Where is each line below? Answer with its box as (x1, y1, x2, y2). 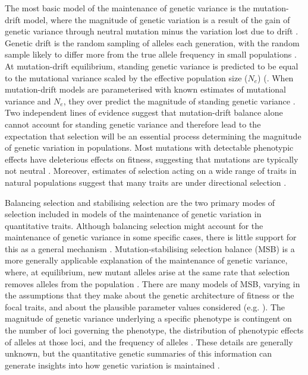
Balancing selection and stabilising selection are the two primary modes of (5, 196, 275, 208)
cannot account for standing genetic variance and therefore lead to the (5, 117, 261, 130)
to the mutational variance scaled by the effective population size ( (5, 71, 248, 84)
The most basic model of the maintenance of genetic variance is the (5, 2, 250, 14)
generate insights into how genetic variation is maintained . (5, 358, 220, 371)
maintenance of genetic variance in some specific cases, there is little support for (5, 231, 297, 243)
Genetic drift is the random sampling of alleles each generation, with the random (5, 36, 300, 49)
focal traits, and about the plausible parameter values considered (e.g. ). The (5, 300, 285, 313)
